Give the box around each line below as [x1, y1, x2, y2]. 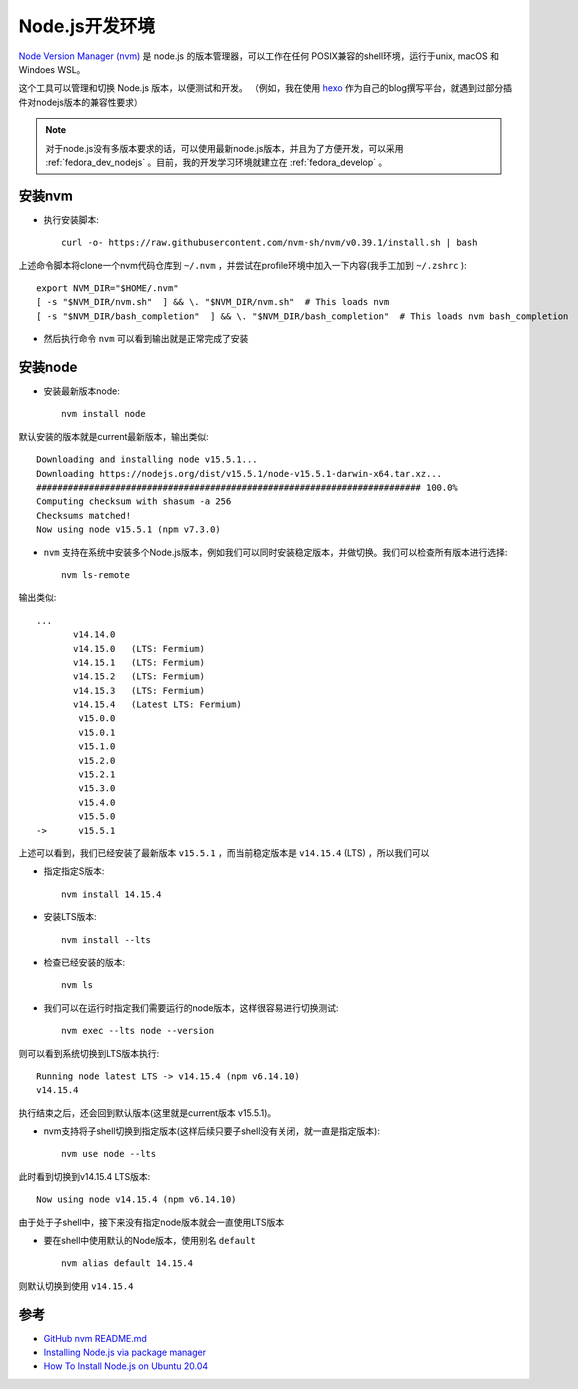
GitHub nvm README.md [43, 1332, 147, 1344]
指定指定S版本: [43, 865, 105, 877]
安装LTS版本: [43, 911, 97, 923]
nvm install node [61, 408, 146, 420]
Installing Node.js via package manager [43, 1346, 207, 1359]
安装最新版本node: [43, 385, 120, 397]
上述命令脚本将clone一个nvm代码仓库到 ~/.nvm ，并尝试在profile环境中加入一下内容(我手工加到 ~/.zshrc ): [18, 259, 467, 271]
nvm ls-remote [61, 569, 130, 580]
